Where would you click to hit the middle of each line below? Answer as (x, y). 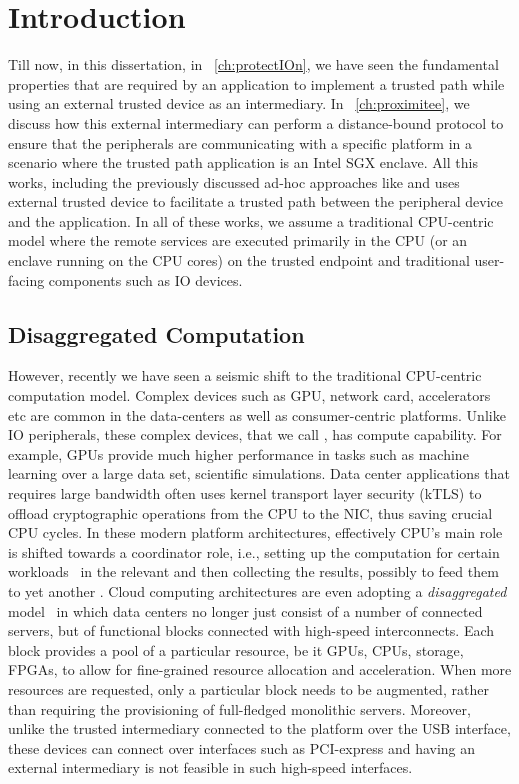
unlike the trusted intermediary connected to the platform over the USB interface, (259, 728)
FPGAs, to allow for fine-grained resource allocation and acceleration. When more (260, 669)
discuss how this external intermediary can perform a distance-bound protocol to (256, 122)
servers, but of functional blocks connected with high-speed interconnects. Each (251, 630)
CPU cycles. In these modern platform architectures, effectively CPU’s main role (255, 532)
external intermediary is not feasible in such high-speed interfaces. (210, 767)
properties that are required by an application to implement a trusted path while (256, 83)
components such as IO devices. (145, 279)
